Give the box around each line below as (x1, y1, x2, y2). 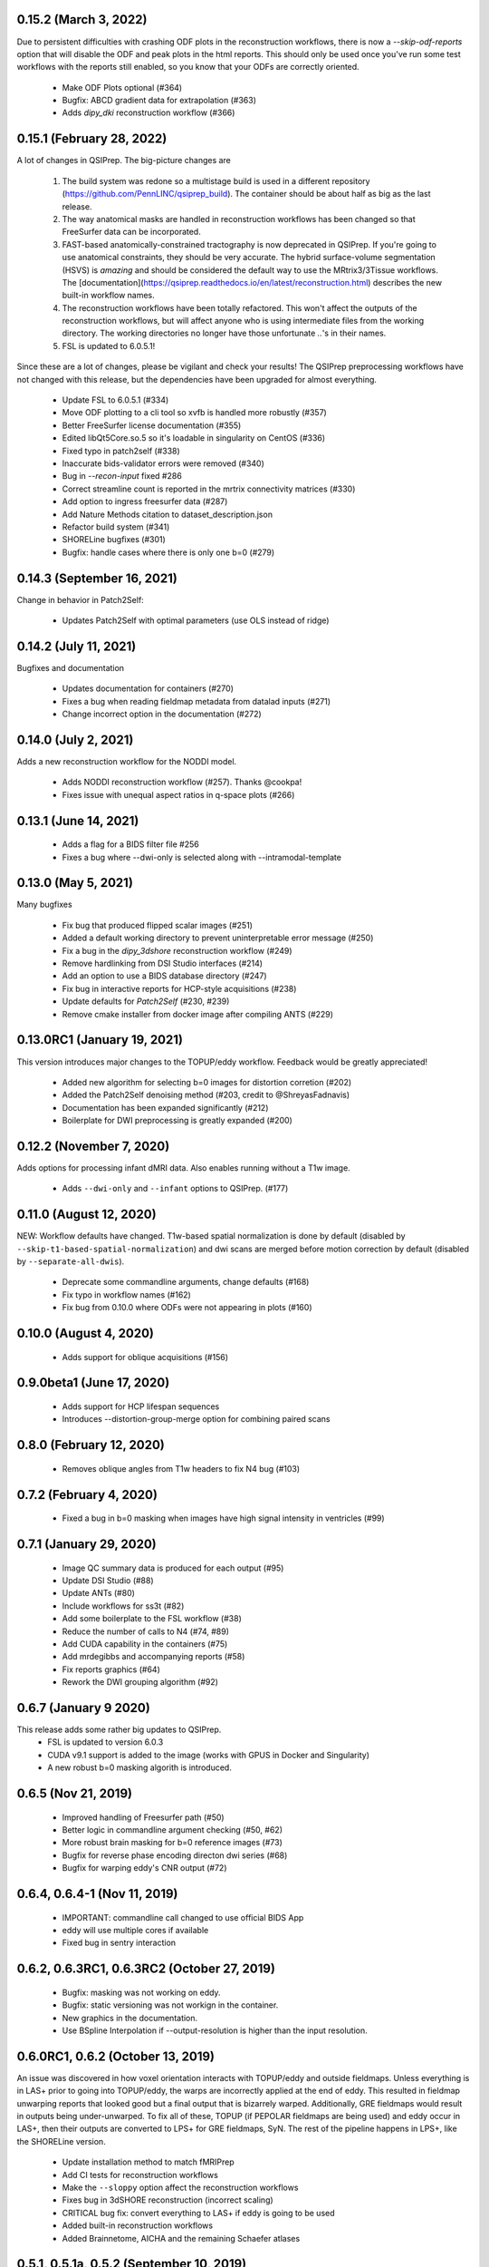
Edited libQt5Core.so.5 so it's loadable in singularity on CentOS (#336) (62, 433, 326, 443)
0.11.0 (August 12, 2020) (16, 1207, 158, 1222)
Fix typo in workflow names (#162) (62, 1289, 192, 1300)
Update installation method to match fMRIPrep (62, 2156, 235, 2167)
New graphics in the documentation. (62, 2012, 198, 2023)
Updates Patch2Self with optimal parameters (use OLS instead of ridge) (62, 615, 330, 626)
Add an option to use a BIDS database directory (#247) (62, 970, 267, 981)
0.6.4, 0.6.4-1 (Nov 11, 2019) (16, 1886, 178, 1902)
